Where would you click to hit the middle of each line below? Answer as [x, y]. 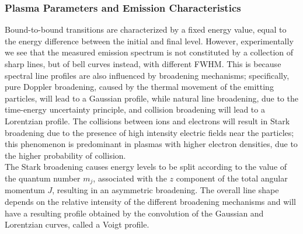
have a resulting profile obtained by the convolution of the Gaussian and [134, 213]
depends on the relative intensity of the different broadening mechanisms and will [150, 201]
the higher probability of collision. [65, 155]
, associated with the [130, 178]
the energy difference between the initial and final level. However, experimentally [149, 41]
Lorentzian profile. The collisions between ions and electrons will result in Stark [147, 121]
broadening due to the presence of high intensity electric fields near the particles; [149, 132]
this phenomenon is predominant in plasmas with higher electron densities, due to [151, 144]
